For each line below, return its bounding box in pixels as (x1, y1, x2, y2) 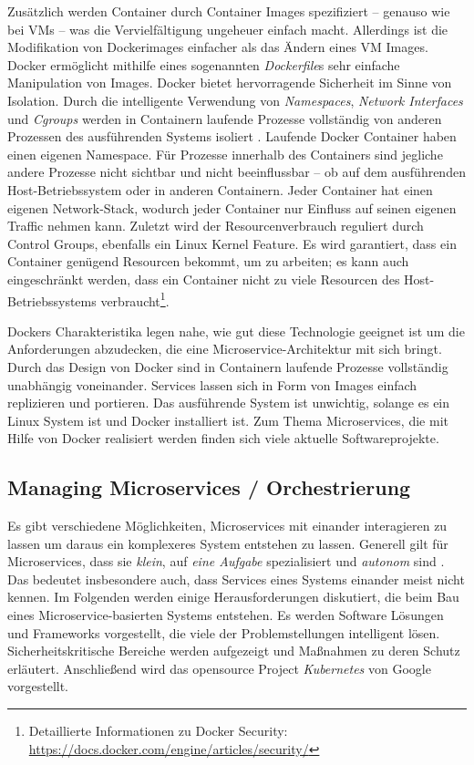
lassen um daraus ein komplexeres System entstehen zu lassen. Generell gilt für (7, 533, 448, 553)
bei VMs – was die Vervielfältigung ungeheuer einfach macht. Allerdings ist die (7, 19, 448, 38)
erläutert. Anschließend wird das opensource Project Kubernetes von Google (7, 658, 431, 677)
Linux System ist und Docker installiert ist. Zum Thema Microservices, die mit (7, 410, 448, 429)
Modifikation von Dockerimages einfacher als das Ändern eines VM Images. (7, 37, 428, 57)
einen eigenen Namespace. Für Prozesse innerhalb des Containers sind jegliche (7, 144, 443, 163)
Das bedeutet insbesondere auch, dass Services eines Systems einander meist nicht (7, 569, 465, 588)
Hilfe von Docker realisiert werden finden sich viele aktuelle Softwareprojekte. (7, 429, 439, 448)
